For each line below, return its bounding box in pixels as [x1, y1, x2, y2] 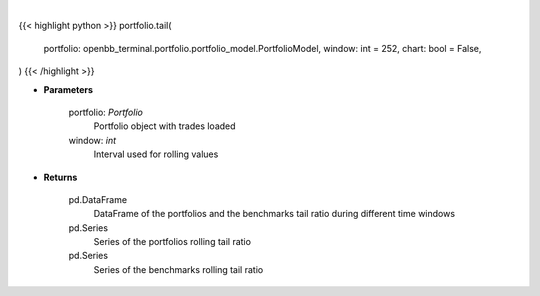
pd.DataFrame [68, 193, 128, 205]
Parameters [43, 83, 94, 95]
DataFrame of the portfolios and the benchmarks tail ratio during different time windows [93, 208, 455, 220]
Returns [43, 171, 78, 183]
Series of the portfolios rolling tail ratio [93, 236, 252, 248]
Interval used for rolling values [93, 148, 219, 160]
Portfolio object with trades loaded [93, 120, 236, 132]
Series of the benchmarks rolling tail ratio [93, 263, 264, 275]
